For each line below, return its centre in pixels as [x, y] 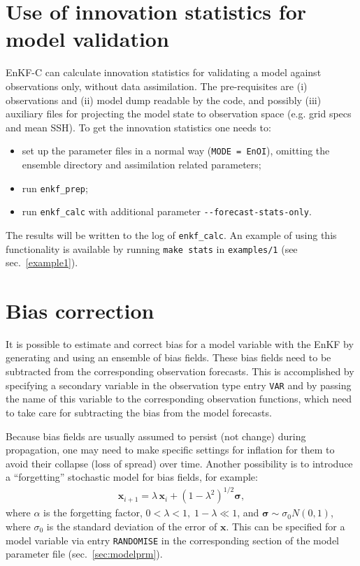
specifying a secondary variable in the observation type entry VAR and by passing [179, 385]
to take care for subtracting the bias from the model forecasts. [139, 412]
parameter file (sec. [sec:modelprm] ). [84, 554]
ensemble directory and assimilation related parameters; [142, 164]
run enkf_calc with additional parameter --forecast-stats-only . [167, 211]
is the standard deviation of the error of [132, 526]
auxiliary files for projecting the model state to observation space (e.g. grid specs [179, 114]
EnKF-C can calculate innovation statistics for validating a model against [164, 72]
